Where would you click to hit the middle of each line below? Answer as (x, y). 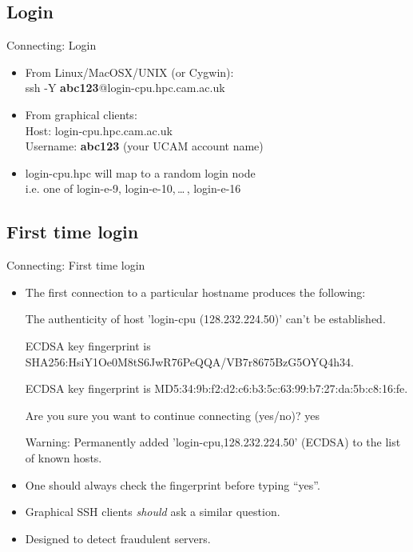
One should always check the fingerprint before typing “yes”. (173, 484)
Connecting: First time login (76, 265)
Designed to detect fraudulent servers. (118, 538)
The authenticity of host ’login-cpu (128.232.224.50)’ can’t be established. (205, 319)
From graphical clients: (81, 114)
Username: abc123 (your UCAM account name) (144, 146)
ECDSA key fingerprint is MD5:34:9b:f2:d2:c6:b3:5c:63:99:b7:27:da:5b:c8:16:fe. (216, 388)
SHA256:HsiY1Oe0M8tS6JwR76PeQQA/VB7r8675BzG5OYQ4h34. (189, 361)
